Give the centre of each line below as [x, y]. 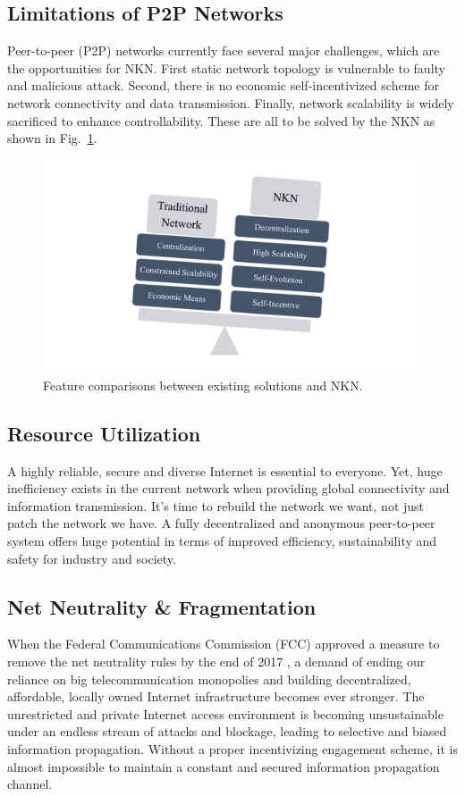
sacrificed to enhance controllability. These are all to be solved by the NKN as [221, 120]
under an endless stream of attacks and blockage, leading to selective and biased [227, 731]
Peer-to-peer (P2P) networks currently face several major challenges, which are [224, 50]
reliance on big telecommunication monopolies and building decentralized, [209, 679]
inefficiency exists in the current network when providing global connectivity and [228, 488]
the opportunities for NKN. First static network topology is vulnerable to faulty [226, 67]
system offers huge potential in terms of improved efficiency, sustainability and [222, 541]
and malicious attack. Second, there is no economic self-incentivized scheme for [223, 85]
